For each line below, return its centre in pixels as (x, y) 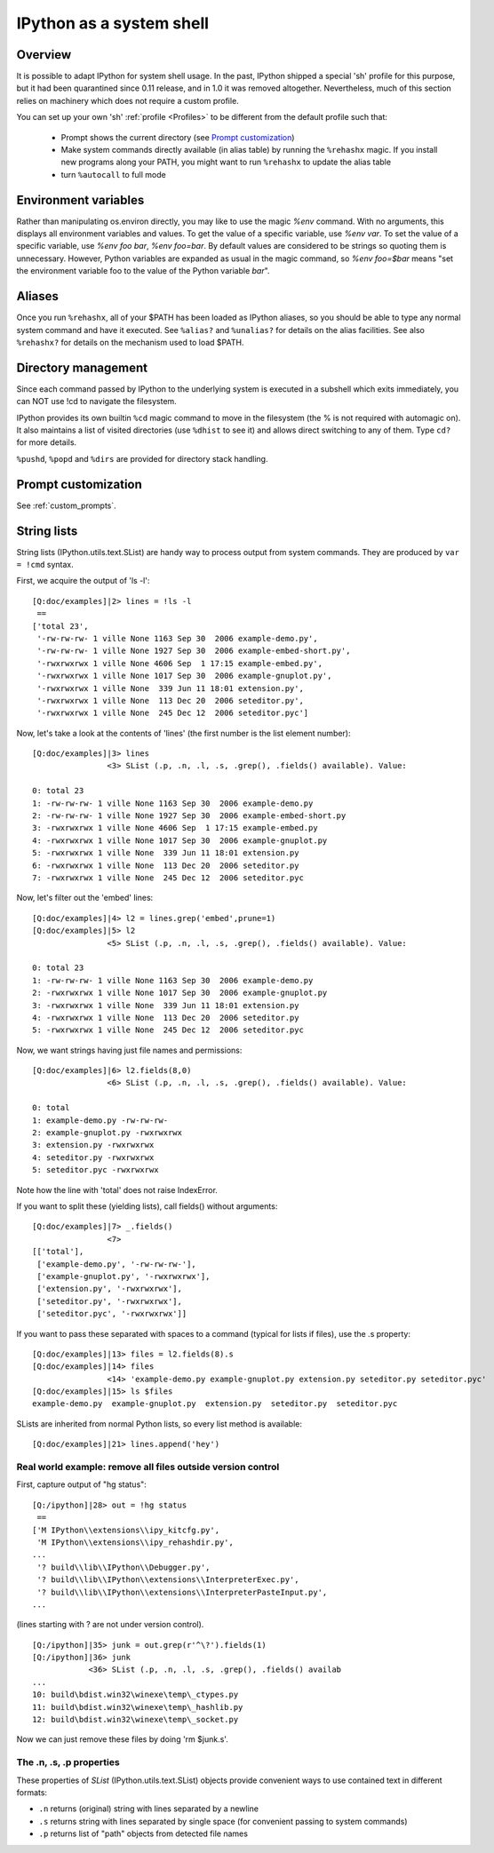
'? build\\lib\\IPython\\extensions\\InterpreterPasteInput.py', (182, 1592)
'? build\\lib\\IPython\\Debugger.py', (123, 1567)
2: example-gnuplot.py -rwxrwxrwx (107, 1133)
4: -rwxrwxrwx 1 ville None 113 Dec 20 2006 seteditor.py (166, 1018)
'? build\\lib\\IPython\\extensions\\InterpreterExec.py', (168, 1580)
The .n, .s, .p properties (68, 1762)
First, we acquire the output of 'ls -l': (83, 581)
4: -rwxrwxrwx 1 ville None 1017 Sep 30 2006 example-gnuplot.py (180, 840)
